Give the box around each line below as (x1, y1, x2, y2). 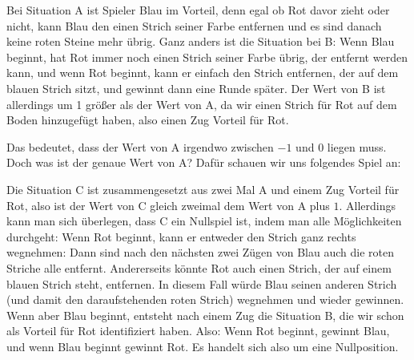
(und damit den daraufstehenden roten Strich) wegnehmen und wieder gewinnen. (6, 291, 404, 308)
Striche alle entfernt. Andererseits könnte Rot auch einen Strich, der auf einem (6, 259, 392, 276)
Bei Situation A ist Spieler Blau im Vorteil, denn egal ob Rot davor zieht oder (6, 2, 390, 18)
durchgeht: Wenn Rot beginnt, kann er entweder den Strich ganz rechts (6, 228, 356, 245)
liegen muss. (327, 138, 387, 155)
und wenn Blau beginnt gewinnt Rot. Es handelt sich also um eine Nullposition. (6, 338, 399, 354)
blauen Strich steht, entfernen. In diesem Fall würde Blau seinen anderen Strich (6, 275, 397, 292)
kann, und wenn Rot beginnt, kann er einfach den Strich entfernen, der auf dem (6, 64, 399, 81)
